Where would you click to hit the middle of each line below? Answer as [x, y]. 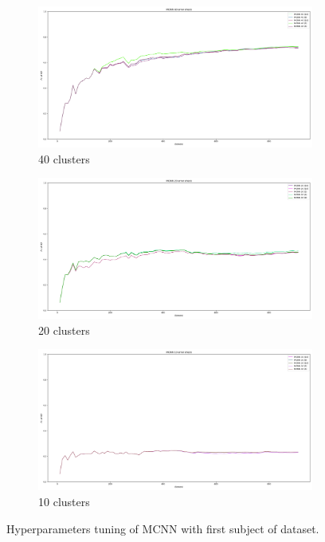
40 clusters [64, 158]
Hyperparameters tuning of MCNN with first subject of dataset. [163, 528]
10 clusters [64, 502]
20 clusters [64, 330]
